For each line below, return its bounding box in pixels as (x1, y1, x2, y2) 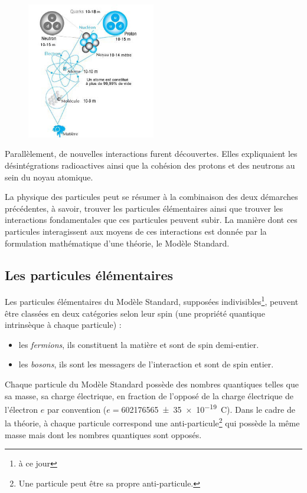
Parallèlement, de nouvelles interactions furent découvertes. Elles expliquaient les (5, 147, 298, 160)
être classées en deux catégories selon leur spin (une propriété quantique (5, 307, 265, 319)
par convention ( (47, 403, 107, 415)
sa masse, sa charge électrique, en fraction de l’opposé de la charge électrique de (5, 389, 293, 402)
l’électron (5, 403, 38, 415)
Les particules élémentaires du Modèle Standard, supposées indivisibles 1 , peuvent (5, 294, 299, 307)
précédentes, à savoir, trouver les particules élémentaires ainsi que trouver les (5, 202, 283, 214)
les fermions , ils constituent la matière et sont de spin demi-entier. (18, 338, 259, 350)
